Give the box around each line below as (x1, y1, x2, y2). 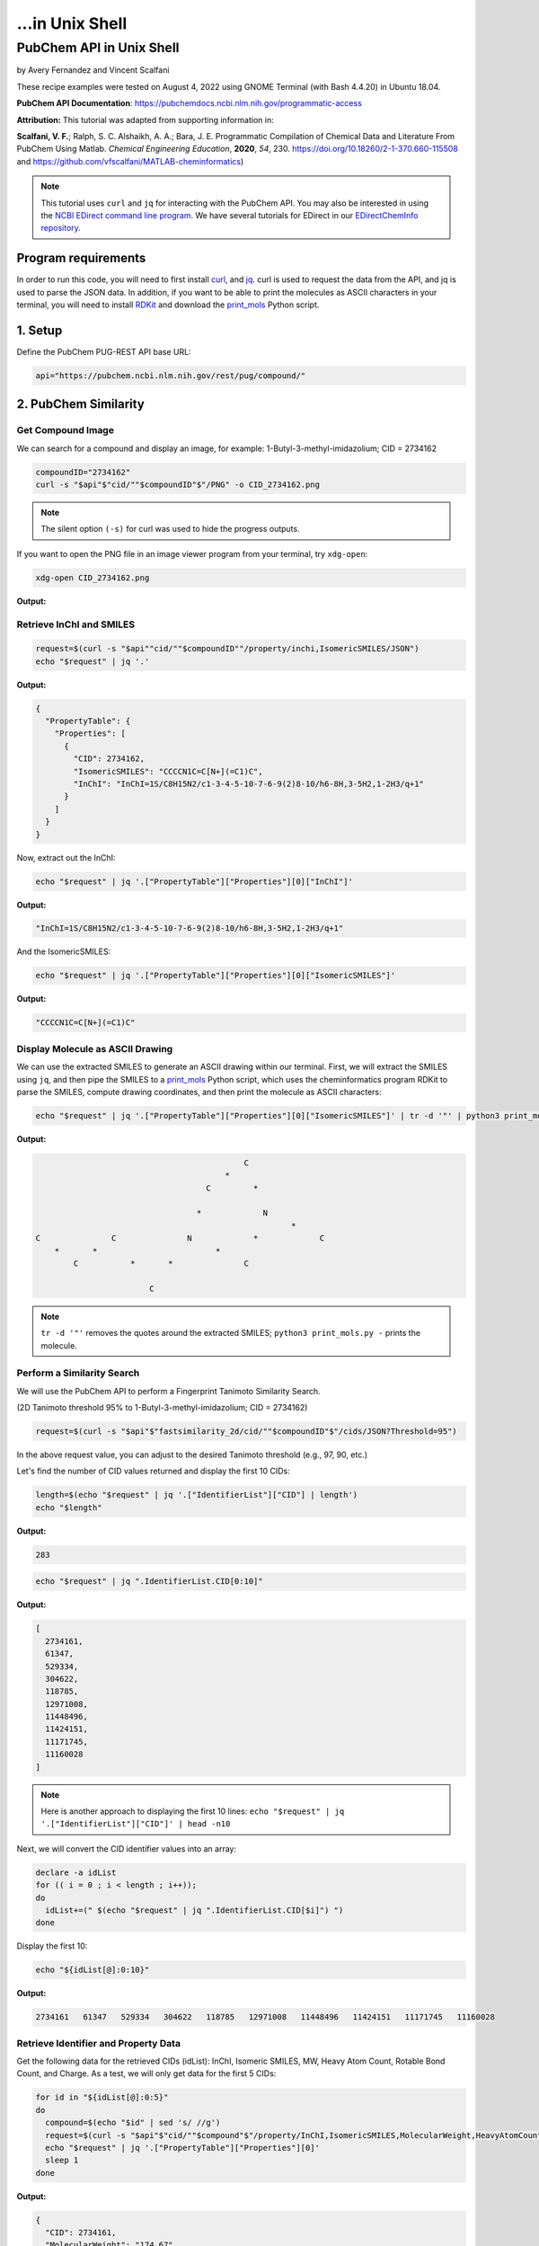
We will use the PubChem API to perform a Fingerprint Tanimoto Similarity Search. (16, 1385, 321, 1396)
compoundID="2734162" (35, 467, 131, 477)
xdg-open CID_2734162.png (35, 572, 150, 583)
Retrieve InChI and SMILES (16, 618, 135, 631)
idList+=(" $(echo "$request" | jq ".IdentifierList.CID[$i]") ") (45, 1905, 344, 1915)
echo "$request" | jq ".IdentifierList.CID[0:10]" (35, 1577, 264, 1587)
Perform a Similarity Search (16, 1366, 140, 1379)
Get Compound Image (16, 424, 114, 437)
